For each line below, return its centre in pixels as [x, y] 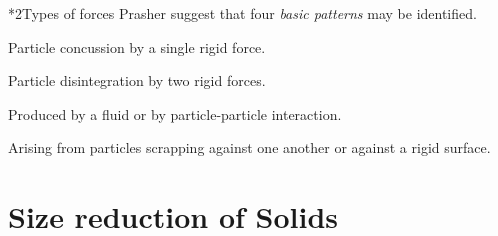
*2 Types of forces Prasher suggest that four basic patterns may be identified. [242, 13]
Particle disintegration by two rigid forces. [137, 80]
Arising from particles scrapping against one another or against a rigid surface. [249, 147]
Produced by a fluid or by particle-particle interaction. [175, 113]
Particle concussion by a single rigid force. [137, 46]
